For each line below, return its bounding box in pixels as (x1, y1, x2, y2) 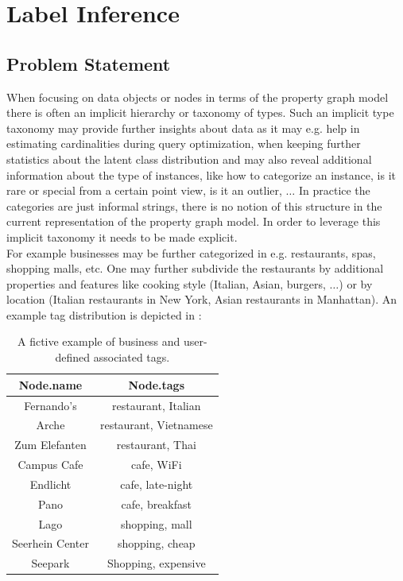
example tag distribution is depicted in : (6, 306, 202, 323)
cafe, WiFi (131, 456, 182, 473)
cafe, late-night (120, 475, 193, 492)
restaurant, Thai (116, 436, 196, 453)
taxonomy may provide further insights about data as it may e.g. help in (6, 119, 360, 136)
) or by (339, 275, 373, 292)
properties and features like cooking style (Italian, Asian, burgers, (6, 275, 326, 292)
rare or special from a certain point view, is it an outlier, (6, 182, 282, 199)
